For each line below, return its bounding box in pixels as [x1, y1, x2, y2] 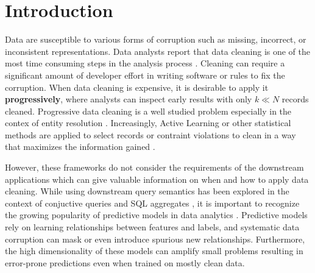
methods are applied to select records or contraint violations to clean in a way [5, 128, 296, 141]
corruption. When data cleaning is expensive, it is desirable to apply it [5, 80, 269, 93]
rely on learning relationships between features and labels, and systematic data [5, 221, 300, 233]
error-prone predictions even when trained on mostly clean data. [5, 256, 245, 269]
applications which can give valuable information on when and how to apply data [5, 172, 309, 185]
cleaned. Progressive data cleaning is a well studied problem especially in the [5, 104, 292, 117]
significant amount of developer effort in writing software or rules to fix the [5, 68, 285, 81]
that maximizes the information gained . [5, 140, 155, 153]
